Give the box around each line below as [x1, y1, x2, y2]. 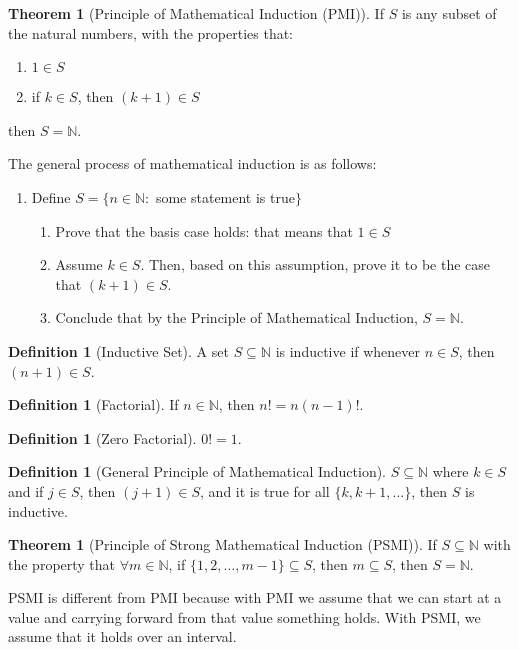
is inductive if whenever [275, 340, 421, 361]
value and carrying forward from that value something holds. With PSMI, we [8, 606, 481, 627]
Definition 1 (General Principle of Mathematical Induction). [8, 461, 387, 482]
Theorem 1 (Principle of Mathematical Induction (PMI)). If [8, 3, 384, 23]
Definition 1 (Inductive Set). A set [8, 340, 229, 361]
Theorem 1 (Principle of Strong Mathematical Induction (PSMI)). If [8, 534, 437, 555]
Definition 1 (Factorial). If [8, 394, 179, 415]
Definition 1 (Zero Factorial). [8, 427, 197, 448]
